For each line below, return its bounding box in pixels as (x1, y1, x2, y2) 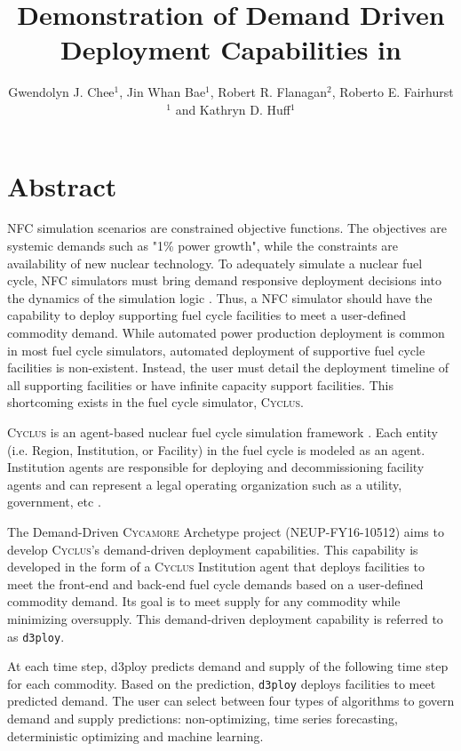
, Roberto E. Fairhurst (331, 83, 454, 101)
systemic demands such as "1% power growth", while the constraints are (7, 236, 399, 255)
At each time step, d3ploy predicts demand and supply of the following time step (7, 657, 449, 675)
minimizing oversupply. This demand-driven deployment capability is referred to (7, 609, 443, 627)
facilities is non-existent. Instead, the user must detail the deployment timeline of (7, 358, 449, 377)
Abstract (7, 167, 117, 204)
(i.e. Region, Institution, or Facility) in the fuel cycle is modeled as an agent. (7, 440, 425, 459)
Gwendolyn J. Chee (8, 83, 115, 101)
